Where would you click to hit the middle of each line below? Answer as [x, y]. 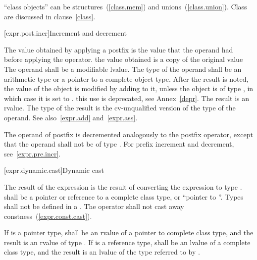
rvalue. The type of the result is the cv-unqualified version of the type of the [120, 108]
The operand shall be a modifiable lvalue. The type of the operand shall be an [123, 69]
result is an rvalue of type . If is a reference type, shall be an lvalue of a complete [127, 242]
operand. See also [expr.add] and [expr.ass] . [71, 117]
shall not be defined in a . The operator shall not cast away [94, 206]
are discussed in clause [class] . [50, 16]
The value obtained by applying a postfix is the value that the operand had [119, 49]
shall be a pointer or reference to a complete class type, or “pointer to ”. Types [124, 196]
